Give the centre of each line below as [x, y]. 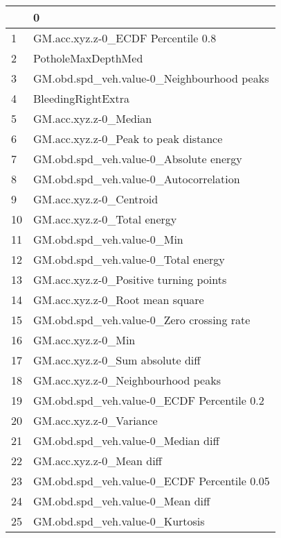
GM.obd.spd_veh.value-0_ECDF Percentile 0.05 [152, 481]
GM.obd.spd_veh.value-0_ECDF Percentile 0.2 [149, 400]
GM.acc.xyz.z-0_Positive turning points [130, 279]
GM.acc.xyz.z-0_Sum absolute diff [117, 360]
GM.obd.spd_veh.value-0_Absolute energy [138, 159]
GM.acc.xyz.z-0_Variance [96, 420]
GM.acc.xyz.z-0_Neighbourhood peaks [127, 380]
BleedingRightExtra [81, 98]
